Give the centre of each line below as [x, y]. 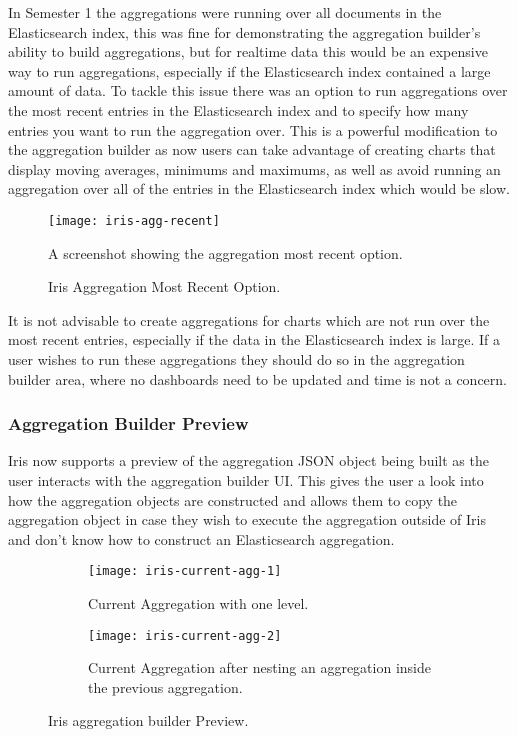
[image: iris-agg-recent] [134, 220]
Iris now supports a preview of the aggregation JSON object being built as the [248, 460]
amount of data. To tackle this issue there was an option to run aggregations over [258, 90]
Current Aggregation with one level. [198, 603]
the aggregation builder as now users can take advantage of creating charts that [252, 149]
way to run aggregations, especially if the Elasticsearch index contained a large [249, 70]
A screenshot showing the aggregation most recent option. [225, 252]
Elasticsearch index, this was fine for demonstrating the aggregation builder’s [244, 31]
